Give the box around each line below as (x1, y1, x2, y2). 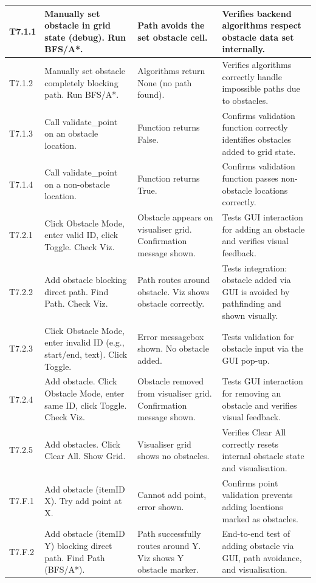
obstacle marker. (137, 563, 199, 576)
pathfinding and (222, 297, 281, 310)
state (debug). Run (44, 30, 126, 43)
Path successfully (137, 527, 201, 540)
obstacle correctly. (137, 297, 205, 310)
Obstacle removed (137, 375, 204, 387)
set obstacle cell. (137, 30, 208, 43)
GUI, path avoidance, (222, 551, 302, 564)
